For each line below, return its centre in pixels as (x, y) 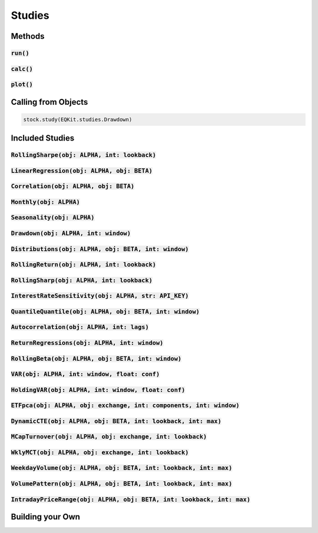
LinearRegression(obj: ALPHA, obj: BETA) (82, 171)
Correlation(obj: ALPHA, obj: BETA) (73, 186)
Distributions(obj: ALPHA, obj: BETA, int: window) (100, 249)
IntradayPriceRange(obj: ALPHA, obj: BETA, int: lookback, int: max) (131, 499)
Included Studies (43, 138)
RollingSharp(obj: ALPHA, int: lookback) (82, 280)
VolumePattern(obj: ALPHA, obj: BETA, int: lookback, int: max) (122, 484)
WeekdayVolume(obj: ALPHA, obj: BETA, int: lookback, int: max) (122, 468)
